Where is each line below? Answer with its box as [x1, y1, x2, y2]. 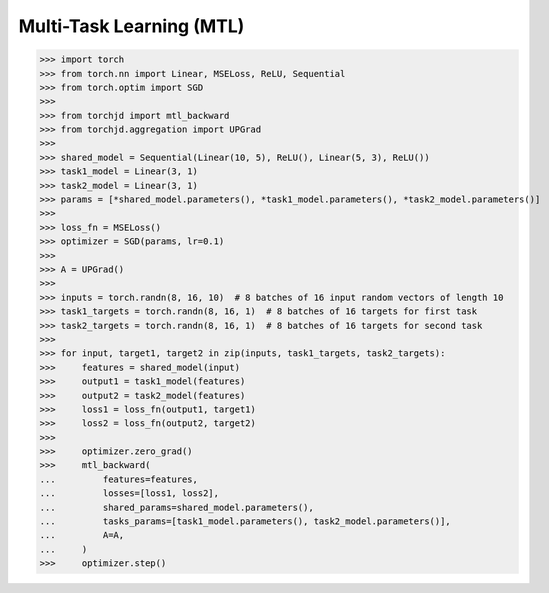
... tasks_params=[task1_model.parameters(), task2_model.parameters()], [39, 516, 452, 527]
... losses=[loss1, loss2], [39, 488, 220, 499]
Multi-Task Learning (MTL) [18, 15, 245, 37]
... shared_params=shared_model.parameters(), [39, 501, 314, 513]
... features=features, [39, 473, 199, 485]
